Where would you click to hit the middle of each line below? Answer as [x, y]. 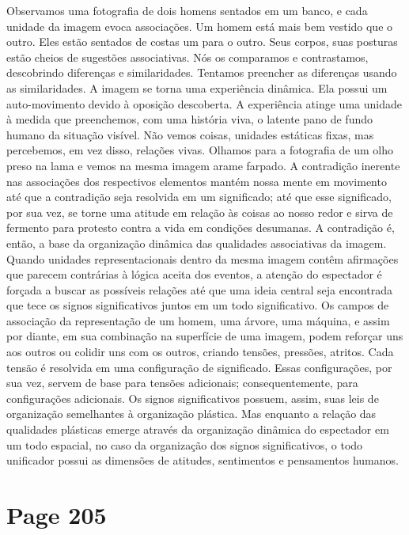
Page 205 [57, 514]
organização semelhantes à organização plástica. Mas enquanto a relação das [191, 414]
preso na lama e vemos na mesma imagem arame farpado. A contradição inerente [203, 165]
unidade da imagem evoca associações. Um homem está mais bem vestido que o [200, 26]
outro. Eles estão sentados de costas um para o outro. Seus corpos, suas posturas [202, 42]
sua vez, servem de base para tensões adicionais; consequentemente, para [182, 383]
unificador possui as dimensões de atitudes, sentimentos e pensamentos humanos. [203, 460]
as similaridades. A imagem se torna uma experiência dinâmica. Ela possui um [197, 87]
